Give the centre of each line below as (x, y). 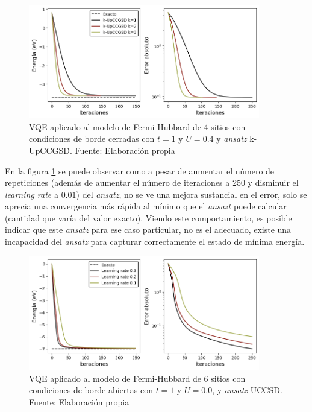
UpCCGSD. (51, 150)
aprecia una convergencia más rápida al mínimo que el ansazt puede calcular (146, 206)
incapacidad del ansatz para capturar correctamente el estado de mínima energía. (155, 242)
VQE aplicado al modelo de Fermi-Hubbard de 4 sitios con (137, 126)
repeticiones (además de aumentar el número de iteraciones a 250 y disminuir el (152, 182)
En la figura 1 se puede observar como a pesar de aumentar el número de (140, 170)
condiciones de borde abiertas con (91, 390)
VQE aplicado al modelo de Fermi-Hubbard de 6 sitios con (137, 378)
